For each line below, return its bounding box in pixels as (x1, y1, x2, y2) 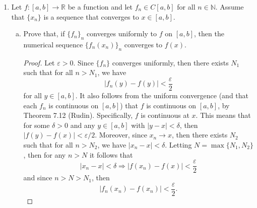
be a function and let (68, 2, 133, 12)
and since (23, 172, 52, 183)
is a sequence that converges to (43, 11, 139, 22)
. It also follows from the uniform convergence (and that (75, 90, 249, 101)
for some (23, 119, 50, 130)
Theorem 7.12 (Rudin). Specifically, (23, 110, 133, 120)
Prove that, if (23, 28, 65, 39)
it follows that (89, 149, 133, 160)
